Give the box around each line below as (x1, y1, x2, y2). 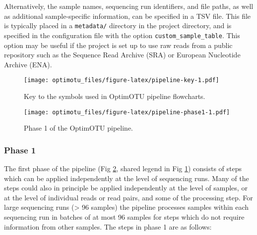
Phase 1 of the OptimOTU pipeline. (24, 123, 133, 133)
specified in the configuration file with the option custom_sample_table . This (4, 30, 240, 40)
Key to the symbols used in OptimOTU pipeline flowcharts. (24, 91, 205, 101)
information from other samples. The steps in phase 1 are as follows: (4, 221, 212, 232)
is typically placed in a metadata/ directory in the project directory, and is (4, 20, 232, 31)
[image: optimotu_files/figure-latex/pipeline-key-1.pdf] (24, 77, 219, 84)
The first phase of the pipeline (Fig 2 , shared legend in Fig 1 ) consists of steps (4, 163, 242, 173)
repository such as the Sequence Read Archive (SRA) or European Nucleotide (4, 49, 241, 60)
